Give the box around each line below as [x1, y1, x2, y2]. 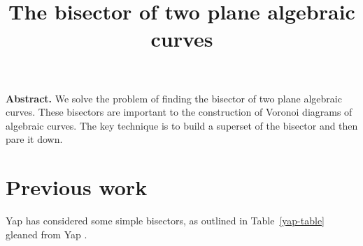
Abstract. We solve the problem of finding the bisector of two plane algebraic [6, 91, 342, 105]
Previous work [6, 173, 148, 201]
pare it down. [6, 132, 63, 146]
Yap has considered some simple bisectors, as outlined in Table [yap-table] [6, 213, 325, 228]
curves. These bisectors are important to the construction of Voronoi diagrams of [6, 105, 353, 119]
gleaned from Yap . [6, 226, 87, 241]
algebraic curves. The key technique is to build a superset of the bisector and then [6, 118, 358, 132]
